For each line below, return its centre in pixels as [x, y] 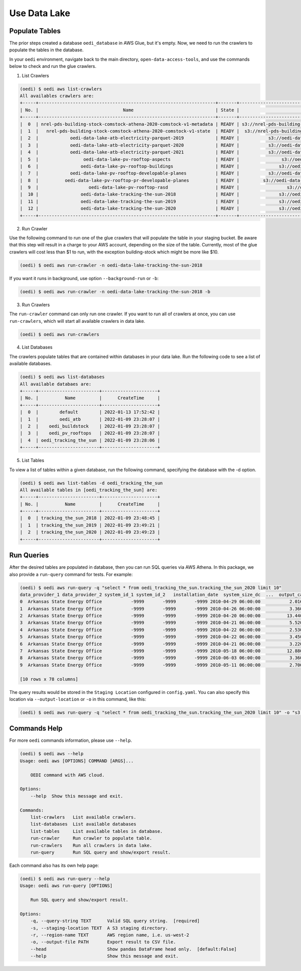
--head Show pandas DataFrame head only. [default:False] [133, 949]
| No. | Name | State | [130, 110]
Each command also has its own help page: [54, 865]
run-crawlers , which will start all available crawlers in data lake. [77, 321]
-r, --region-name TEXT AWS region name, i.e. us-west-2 [110, 935]
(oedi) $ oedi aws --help [52, 754]
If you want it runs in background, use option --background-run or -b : [84, 278]
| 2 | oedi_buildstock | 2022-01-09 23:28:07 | [90, 426]
